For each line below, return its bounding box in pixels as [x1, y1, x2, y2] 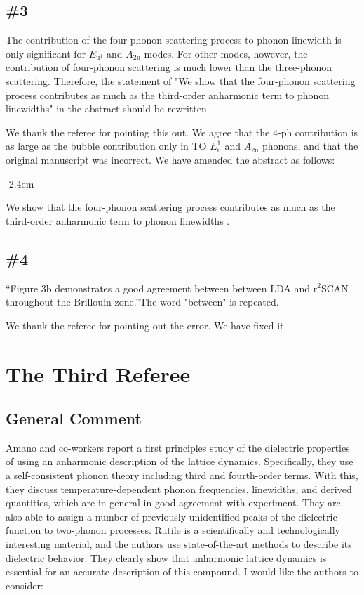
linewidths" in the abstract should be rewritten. [6, 101, 210, 116]
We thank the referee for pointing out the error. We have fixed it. [6, 318, 287, 332]
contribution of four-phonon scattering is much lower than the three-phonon [6, 60, 332, 74]
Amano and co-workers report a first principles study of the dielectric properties [6, 440, 350, 455]
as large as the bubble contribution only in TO [6, 138, 207, 153]
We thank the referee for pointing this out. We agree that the [6, 124, 270, 139]
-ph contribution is [277, 124, 358, 139]
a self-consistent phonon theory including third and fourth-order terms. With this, [6, 468, 358, 483]
